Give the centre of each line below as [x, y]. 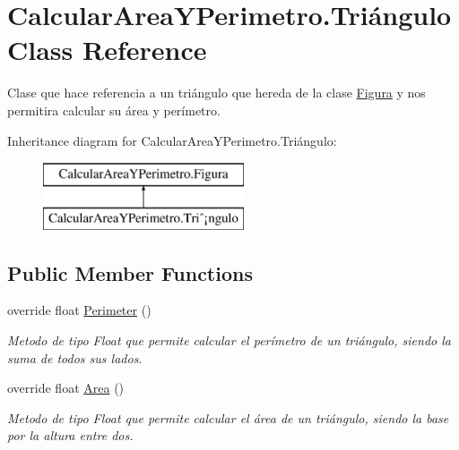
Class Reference [107, 50]
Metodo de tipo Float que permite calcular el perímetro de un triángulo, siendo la [229, 340]
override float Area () [66, 388]
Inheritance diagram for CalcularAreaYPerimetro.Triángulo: [172, 140]
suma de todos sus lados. [75, 357]
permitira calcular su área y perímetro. [114, 110]
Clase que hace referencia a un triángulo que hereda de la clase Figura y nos [217, 93]
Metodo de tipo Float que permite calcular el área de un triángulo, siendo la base [228, 417]
